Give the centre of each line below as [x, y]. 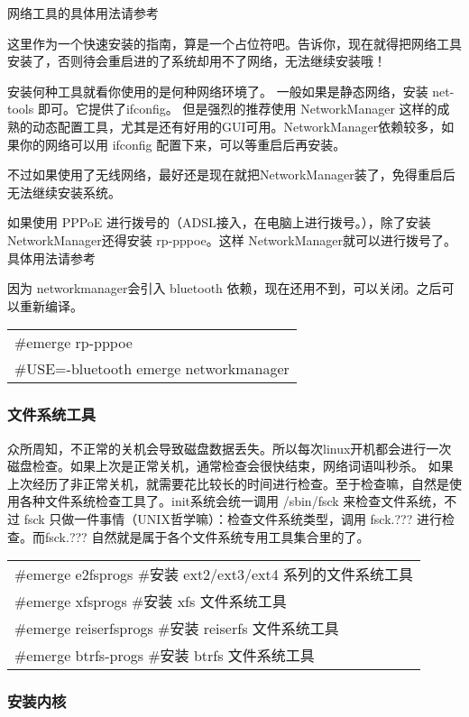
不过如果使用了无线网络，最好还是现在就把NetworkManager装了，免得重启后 [231, 175]
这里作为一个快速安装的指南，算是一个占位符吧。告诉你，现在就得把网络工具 [234, 43]
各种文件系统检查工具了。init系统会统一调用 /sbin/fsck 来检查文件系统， [232, 501]
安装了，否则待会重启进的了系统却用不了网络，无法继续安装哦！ [197, 61]
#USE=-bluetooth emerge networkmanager [152, 369]
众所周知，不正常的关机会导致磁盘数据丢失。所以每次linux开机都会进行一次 [230, 448]
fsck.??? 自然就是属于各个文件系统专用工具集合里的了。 [207, 536]
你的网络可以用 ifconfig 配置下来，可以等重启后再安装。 [183, 144]
